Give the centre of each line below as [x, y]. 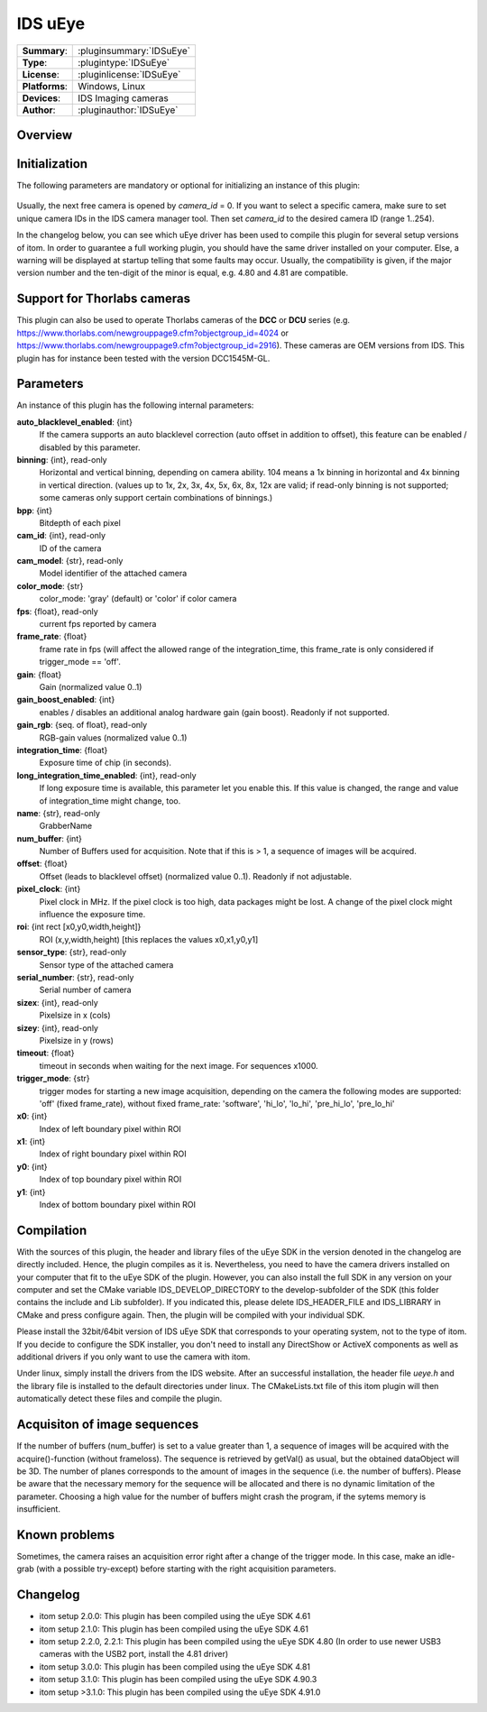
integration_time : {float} [62, 750]
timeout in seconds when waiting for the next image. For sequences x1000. [179, 1065]
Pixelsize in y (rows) [77, 1040]
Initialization [52, 164]
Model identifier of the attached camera [113, 574]
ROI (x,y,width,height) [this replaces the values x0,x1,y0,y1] [149, 939]
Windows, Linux [112, 86]
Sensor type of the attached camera [106, 964]
